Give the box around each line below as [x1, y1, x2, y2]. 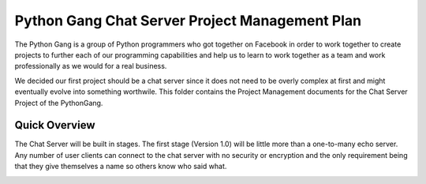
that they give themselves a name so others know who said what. [14, 162, 227, 171]
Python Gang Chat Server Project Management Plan [14, 12, 362, 29]
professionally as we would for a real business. [14, 62, 167, 71]
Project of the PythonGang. [14, 98, 103, 107]
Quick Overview [14, 118, 95, 132]
